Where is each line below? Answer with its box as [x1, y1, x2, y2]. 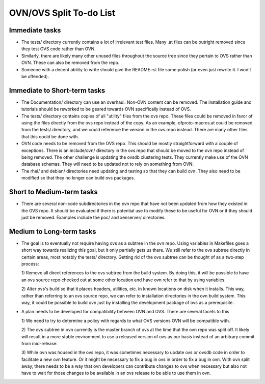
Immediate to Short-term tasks [9, 86, 106, 94]
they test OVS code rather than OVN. [21, 46, 96, 52]
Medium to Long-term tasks [9, 227, 96, 236]
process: [21, 261, 39, 266]
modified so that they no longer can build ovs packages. [21, 175, 135, 181]
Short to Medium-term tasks [9, 188, 98, 196]
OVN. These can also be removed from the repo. [21, 59, 120, 66]
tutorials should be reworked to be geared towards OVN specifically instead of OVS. [21, 106, 191, 112]
